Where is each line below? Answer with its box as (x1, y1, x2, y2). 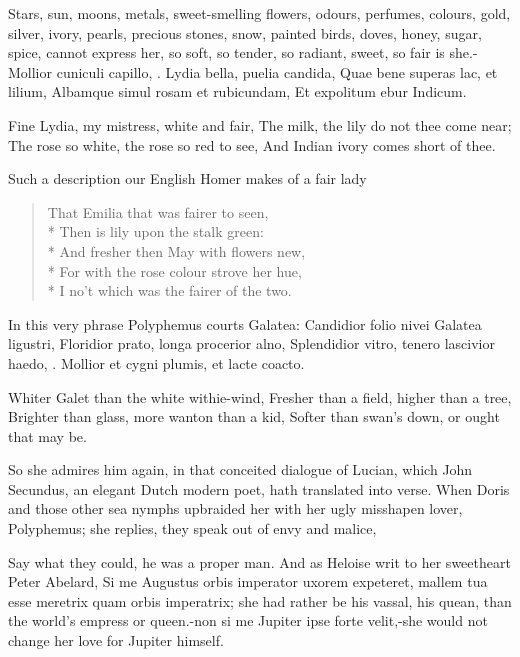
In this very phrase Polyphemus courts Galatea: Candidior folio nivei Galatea (8, 313, 482, 334)
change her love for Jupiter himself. (8, 630, 224, 651)
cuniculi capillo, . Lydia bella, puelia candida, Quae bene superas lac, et (56, 61, 498, 82)
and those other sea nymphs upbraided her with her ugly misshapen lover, (8, 498, 463, 519)
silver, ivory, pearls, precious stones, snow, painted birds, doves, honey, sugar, (8, 22, 482, 43)
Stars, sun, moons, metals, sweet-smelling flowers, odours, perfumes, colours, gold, (8, 3, 511, 23)
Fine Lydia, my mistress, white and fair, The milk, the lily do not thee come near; (8, 114, 512, 135)
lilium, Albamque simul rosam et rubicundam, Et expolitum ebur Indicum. (8, 81, 467, 102)
